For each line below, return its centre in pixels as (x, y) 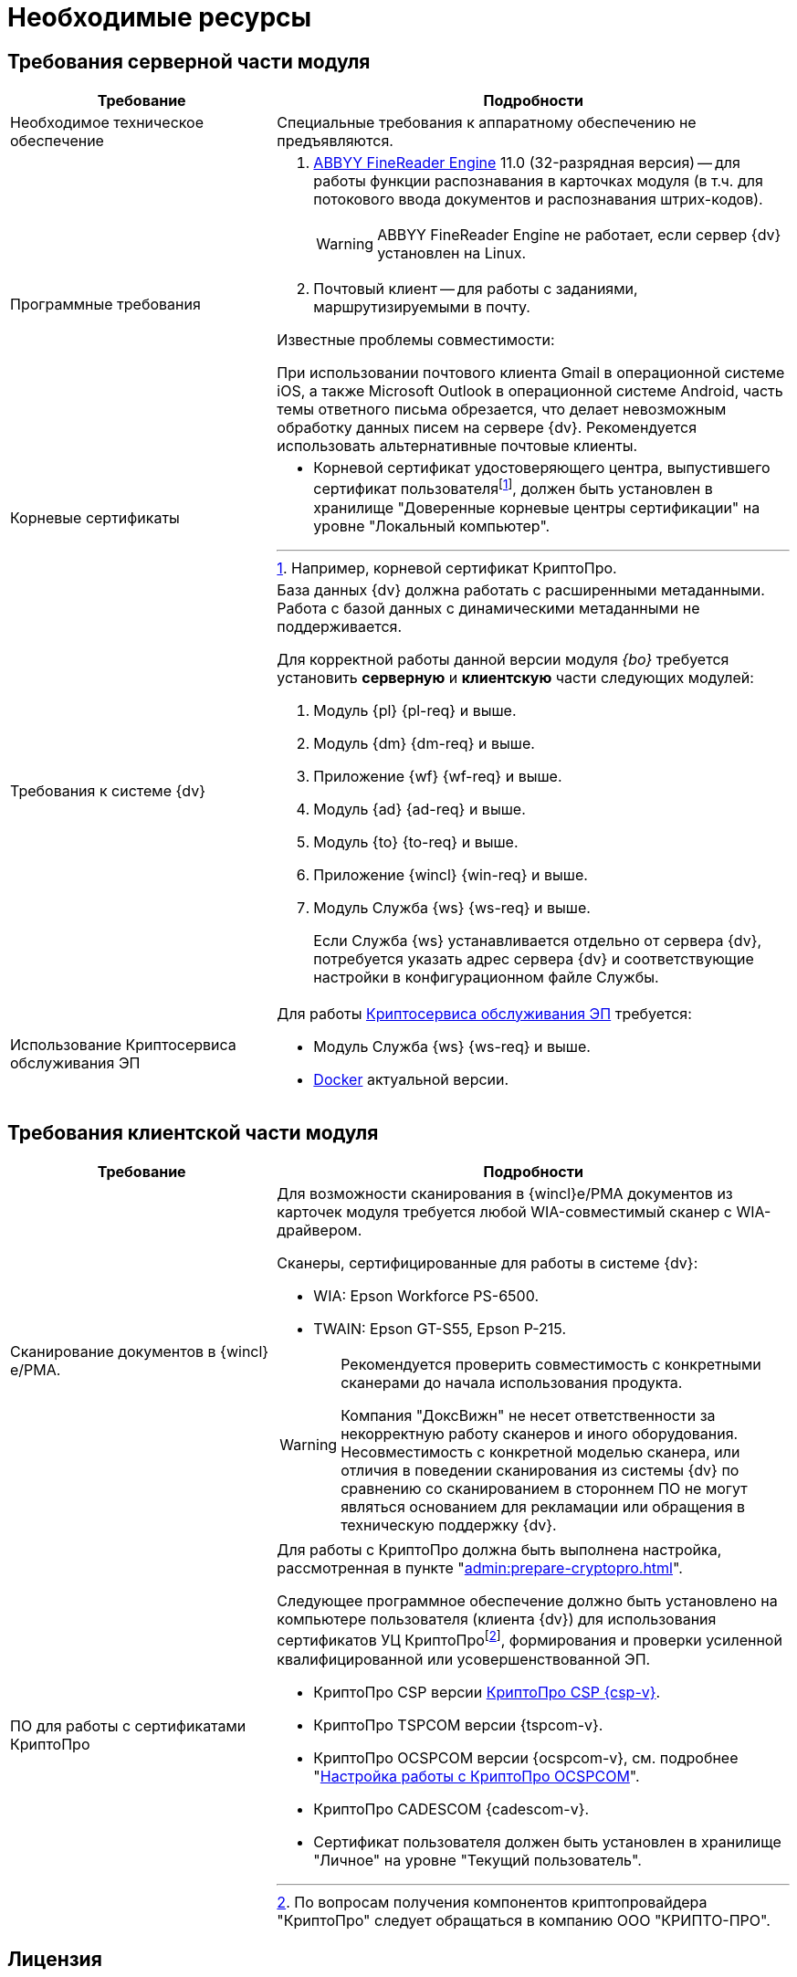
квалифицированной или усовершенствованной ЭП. (464, 1659)
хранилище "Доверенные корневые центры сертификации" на (537, 507)
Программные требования (105, 305)
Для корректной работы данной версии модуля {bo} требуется (503, 659)
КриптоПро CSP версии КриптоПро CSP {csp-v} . (487, 1692)
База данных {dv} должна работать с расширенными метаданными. (521, 589)
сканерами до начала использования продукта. (512, 1383)
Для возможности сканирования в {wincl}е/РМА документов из (505, 1194)
